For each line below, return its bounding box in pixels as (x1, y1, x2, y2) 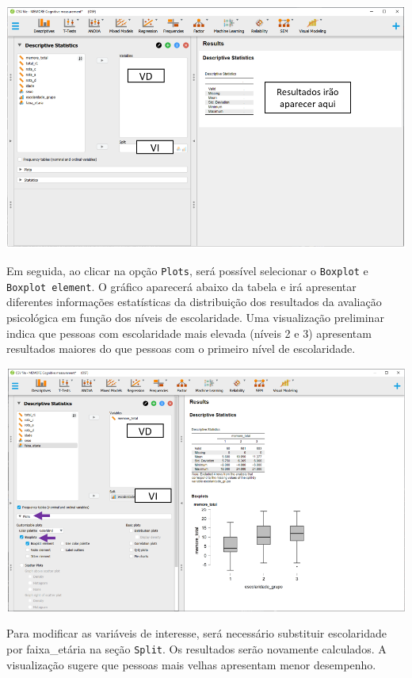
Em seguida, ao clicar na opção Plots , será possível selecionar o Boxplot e (6, 262, 368, 279)
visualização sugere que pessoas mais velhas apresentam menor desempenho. (6, 656, 376, 672)
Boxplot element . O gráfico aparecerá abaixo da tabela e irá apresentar (6, 278, 357, 294)
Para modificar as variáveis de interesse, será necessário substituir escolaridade (6, 625, 387, 642)
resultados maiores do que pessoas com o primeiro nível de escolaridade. (6, 340, 356, 357)
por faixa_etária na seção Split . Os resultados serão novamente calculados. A (6, 640, 387, 657)
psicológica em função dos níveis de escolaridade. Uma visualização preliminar (6, 308, 384, 325)
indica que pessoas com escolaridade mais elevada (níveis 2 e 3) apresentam (6, 324, 372, 341)
